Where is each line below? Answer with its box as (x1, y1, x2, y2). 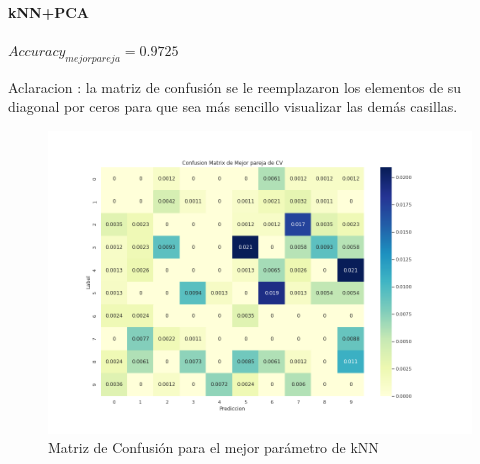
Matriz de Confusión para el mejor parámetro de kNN (48, 437, 379, 458)
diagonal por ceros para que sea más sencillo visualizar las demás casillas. (8, 96, 458, 117)
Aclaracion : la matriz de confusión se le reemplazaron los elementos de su (8, 76, 462, 97)
